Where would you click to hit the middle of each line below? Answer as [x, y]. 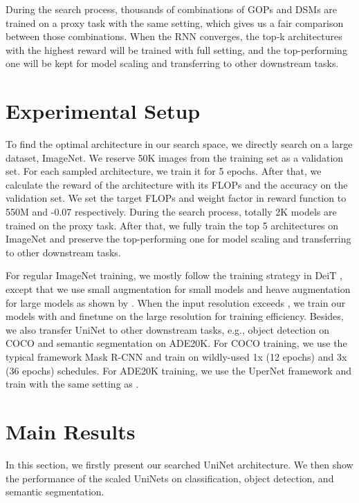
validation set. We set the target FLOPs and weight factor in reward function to [176, 198]
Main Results [71, 431]
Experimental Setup [103, 111]
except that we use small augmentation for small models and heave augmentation [178, 289]
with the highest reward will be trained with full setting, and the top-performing [176, 49]
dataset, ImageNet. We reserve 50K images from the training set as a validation [175, 157]
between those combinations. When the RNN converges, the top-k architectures [174, 36]
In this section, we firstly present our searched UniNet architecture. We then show [179, 464]
